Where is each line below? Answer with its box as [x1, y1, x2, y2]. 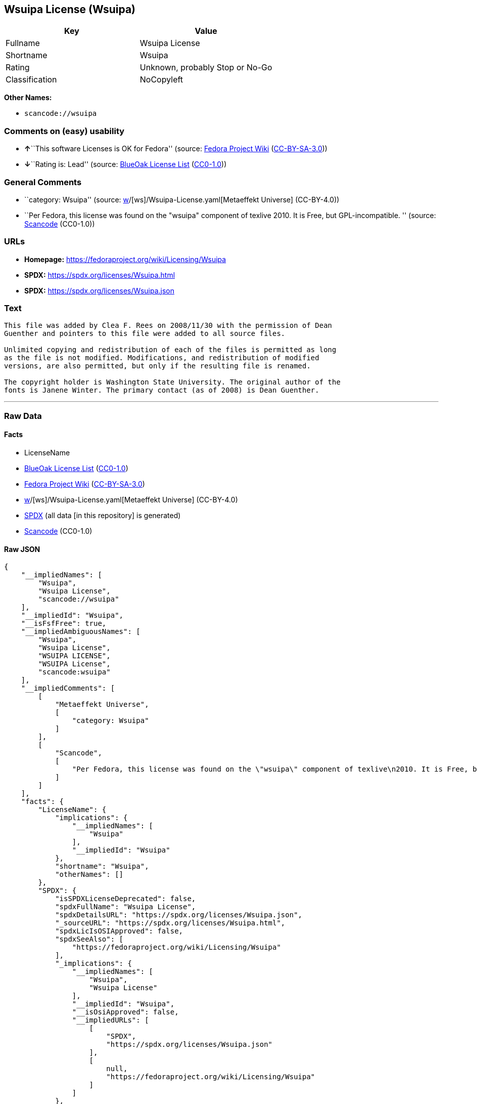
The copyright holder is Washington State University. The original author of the [4, 378, 341, 387]
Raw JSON [4, 544, 40, 554]
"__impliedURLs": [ [72, 1016, 149, 1025]
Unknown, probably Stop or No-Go [139, 62, 272, 73]
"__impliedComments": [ [21, 684, 115, 693]
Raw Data [4, 410, 42, 421]
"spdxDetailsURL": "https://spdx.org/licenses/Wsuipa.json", [55, 911, 303, 919]
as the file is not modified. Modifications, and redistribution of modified [4, 354, 319, 362]
